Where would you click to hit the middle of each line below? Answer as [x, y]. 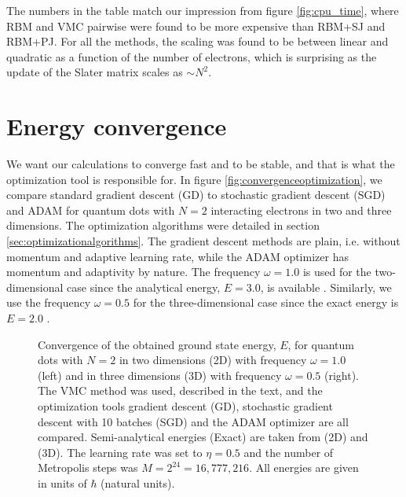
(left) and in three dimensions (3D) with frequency [160, 375]
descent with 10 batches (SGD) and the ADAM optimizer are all [193, 421]
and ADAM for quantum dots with [91, 210]
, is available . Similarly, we [326, 287]
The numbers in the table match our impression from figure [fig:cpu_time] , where [203, 10]
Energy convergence [117, 126]
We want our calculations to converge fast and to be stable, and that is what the [201, 164]
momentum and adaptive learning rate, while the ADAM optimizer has [177, 256]
